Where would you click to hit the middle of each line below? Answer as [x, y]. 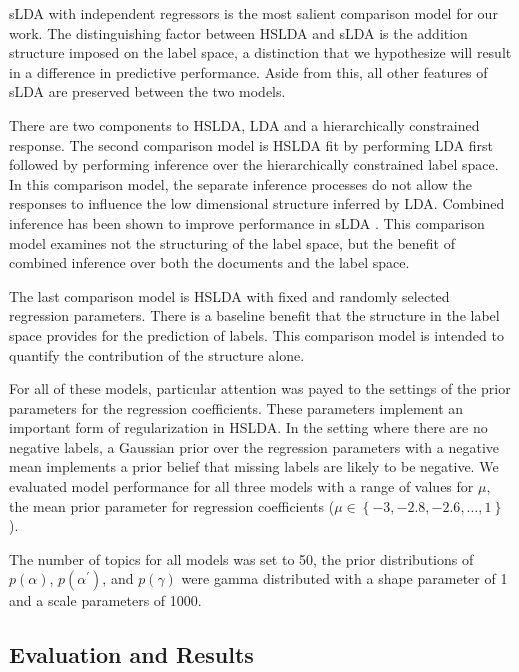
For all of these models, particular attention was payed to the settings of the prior [260, 388]
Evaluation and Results [131, 654]
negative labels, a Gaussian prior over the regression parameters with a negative [254, 446]
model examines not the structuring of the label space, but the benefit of [232, 242]
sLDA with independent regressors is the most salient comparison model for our [253, 13]
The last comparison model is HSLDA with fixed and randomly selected [229, 295]
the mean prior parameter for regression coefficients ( [172, 505]
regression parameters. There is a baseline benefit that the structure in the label [254, 315]
